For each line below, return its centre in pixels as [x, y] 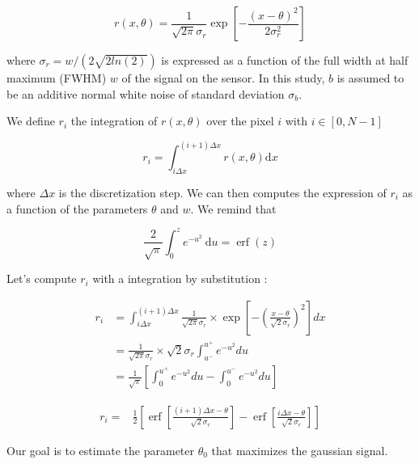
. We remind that [233, 208]
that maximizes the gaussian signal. [300, 450]
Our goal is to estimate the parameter [101, 450]
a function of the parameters [77, 208]
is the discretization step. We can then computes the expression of [222, 193]
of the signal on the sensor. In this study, [223, 78]
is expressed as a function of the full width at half [285, 60]
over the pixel [240, 121]
